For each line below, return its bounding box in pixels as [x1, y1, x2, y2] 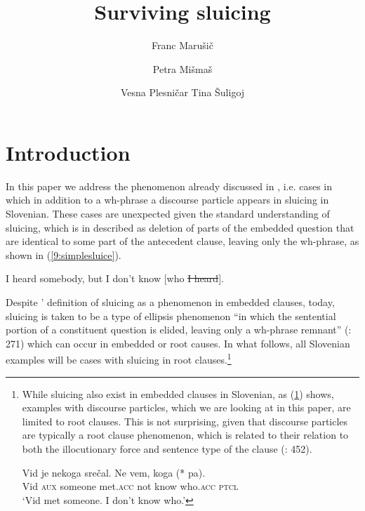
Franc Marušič [152, 38, 213, 53]
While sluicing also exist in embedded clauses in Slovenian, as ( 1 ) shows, [22, 386, 334, 401]
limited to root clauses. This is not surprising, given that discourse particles [22, 413, 348, 428]
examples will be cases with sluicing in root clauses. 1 [6, 350, 232, 367]
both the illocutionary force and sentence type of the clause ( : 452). [22, 442, 312, 456]
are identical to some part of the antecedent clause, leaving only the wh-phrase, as [6, 234, 359, 248]
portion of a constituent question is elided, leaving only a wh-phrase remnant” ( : [6, 322, 352, 337]
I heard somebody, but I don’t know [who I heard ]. [6, 271, 224, 286]
